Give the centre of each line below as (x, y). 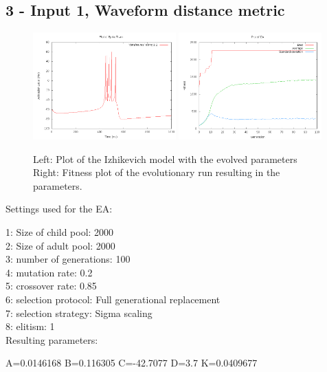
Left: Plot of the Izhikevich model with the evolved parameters (165, 158)
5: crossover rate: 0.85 (51, 286)
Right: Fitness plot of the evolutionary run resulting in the (157, 172)
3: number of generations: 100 (68, 259)
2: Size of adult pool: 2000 (60, 245)
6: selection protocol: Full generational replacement (113, 299)
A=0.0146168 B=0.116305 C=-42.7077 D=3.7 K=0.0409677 (132, 363)
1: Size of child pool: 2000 (60, 231)
